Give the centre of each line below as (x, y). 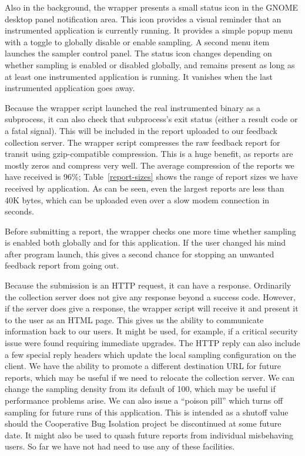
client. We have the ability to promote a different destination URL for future (143, 366)
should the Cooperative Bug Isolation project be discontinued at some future (143, 423)
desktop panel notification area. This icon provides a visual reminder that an (143, 19)
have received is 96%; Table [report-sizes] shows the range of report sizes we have (151, 177)
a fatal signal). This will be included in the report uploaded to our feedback (141, 130)
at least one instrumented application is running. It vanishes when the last (139, 76)
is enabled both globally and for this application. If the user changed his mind (145, 242)
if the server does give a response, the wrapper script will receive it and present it (152, 308)
